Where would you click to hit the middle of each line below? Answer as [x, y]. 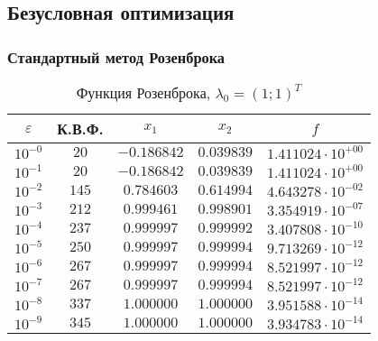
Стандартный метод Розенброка [116, 56]
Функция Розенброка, [143, 92]
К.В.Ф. [80, 129]
